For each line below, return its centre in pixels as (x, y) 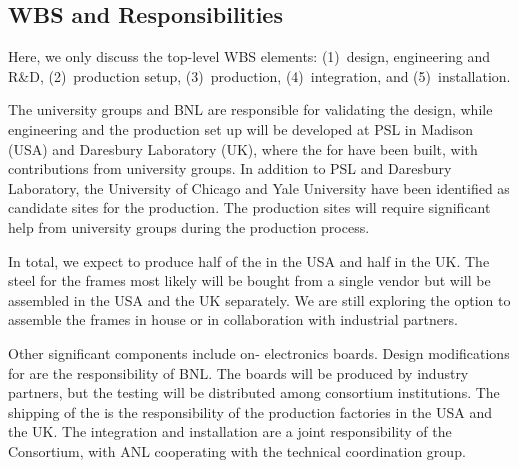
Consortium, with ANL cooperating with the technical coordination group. (237, 450)
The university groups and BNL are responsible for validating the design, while (250, 109)
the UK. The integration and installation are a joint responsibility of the (230, 431)
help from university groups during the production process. (189, 226)
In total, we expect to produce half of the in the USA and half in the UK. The (249, 260)
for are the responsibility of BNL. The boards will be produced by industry (238, 372)
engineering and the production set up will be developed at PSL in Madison (241, 128)
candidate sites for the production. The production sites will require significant (249, 207)
